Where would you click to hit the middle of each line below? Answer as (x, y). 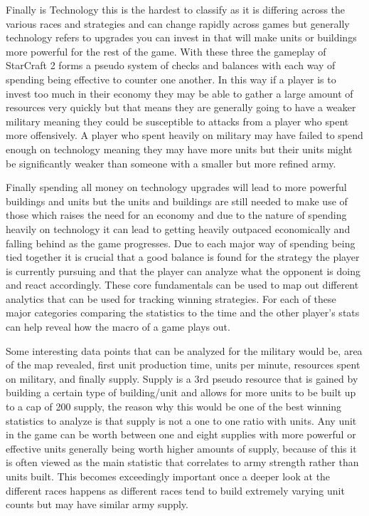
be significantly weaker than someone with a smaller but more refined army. (171, 163)
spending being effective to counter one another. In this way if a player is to (171, 79)
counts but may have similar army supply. (97, 504)
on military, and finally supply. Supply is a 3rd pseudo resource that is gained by (182, 378)
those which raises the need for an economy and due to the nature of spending (176, 215)
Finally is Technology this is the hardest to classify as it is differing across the (176, 9)
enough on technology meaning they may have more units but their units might (179, 149)
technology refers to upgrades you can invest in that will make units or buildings (181, 37)
